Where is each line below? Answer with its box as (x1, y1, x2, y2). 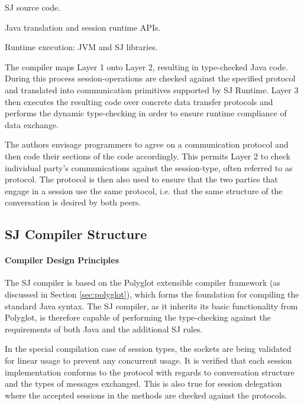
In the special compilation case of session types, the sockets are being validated (5, 342, 292, 355)
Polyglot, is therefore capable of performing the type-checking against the (5, 311, 271, 324)
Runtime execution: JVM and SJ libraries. (5, 41, 158, 53)
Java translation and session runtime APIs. (5, 21, 161, 33)
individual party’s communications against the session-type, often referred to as (5, 161, 293, 174)
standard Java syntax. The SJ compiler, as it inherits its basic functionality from (5, 299, 298, 312)
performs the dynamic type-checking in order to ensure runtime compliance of (5, 107, 287, 119)
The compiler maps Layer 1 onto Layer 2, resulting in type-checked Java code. (5, 60, 288, 73)
